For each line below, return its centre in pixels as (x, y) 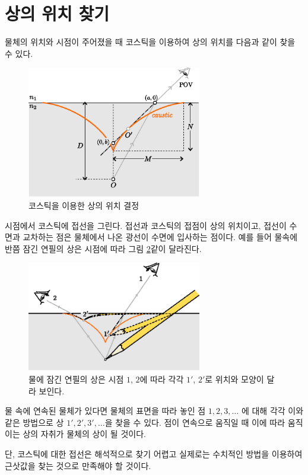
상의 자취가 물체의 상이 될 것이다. (84, 434)
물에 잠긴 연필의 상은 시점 (76, 379)
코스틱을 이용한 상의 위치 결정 (84, 205)
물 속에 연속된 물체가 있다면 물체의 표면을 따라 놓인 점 (105, 411)
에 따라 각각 (162, 379)
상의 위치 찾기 (57, 13)
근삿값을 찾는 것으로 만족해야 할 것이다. (78, 465)
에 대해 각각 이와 (272, 411)
